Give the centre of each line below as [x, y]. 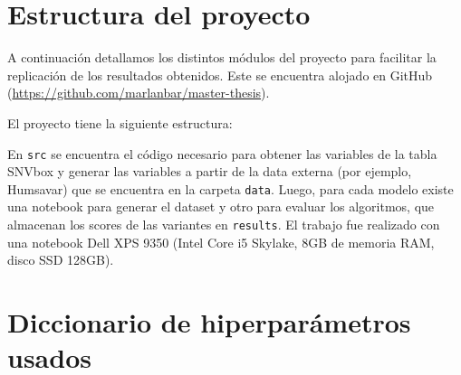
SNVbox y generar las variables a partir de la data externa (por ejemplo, [210, 171]
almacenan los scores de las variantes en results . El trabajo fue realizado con [224, 224]
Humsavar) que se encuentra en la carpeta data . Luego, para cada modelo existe [230, 188]
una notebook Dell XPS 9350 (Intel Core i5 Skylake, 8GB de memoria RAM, [221, 242]
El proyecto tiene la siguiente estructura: [120, 122]
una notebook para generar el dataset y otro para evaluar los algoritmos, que [221, 206]
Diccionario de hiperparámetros [209, 322]
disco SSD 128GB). [61, 260]
